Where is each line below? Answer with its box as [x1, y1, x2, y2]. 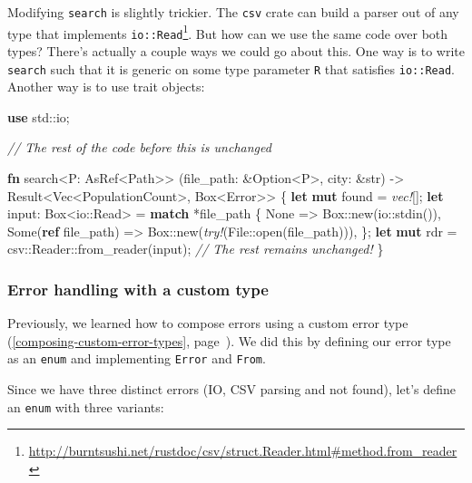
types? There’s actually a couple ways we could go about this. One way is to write [7, 41, 466, 60]
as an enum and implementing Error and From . [7, 349, 266, 368]
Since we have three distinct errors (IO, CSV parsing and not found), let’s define [7, 380, 457, 399]
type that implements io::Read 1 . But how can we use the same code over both [7, 21, 448, 43]
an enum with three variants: [7, 397, 164, 416]
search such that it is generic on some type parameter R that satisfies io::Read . [7, 59, 455, 78]
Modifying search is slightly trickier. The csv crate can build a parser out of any [7, 3, 459, 21]
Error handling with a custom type [7, 277, 269, 300]
